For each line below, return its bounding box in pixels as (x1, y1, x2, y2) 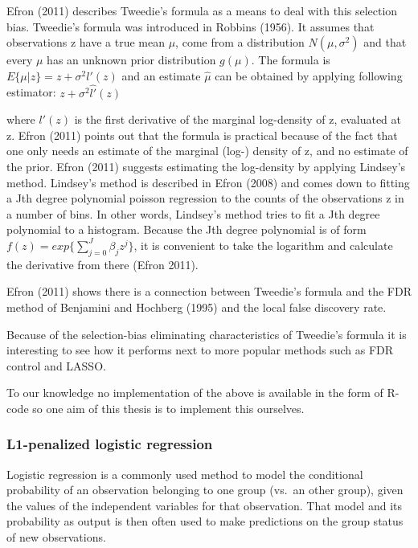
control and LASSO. (6, 357, 106, 374)
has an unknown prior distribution (47, 51, 216, 68)
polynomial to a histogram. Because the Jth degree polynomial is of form (6, 221, 367, 238)
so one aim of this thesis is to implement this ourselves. (32, 399, 305, 416)
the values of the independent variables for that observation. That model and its (6, 497, 402, 513)
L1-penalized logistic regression (6, 434, 213, 454)
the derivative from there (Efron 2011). (6, 256, 199, 272)
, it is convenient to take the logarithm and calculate (133, 236, 393, 253)
